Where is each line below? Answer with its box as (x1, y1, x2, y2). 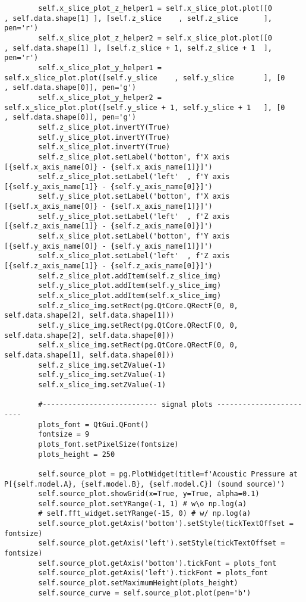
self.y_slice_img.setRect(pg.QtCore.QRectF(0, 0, (38, 321, 238, 330)
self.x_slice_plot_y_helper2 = (38, 93, 162, 102)
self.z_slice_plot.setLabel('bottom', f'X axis (38, 152, 230, 161)
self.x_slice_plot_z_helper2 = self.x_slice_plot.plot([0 (38, 33, 273, 42)
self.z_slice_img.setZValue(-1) (38, 360, 166, 369)
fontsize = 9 (38, 430, 90, 439)
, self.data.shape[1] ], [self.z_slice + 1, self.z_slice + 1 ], (4, 43, 273, 52)
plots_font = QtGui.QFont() (38, 420, 149, 429)
